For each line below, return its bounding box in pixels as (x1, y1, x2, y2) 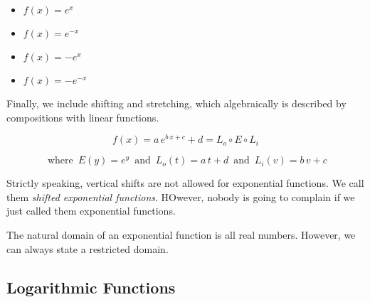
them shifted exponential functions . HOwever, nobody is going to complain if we (6, 189, 355, 204)
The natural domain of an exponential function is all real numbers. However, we (6, 227, 356, 242)
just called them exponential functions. (6, 203, 176, 218)
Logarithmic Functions (6, 276, 176, 298)
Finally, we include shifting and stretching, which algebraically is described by (6, 96, 347, 110)
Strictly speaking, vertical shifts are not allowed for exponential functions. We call (6, 176, 364, 190)
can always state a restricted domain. (6, 241, 169, 256)
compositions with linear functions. (6, 109, 159, 124)
